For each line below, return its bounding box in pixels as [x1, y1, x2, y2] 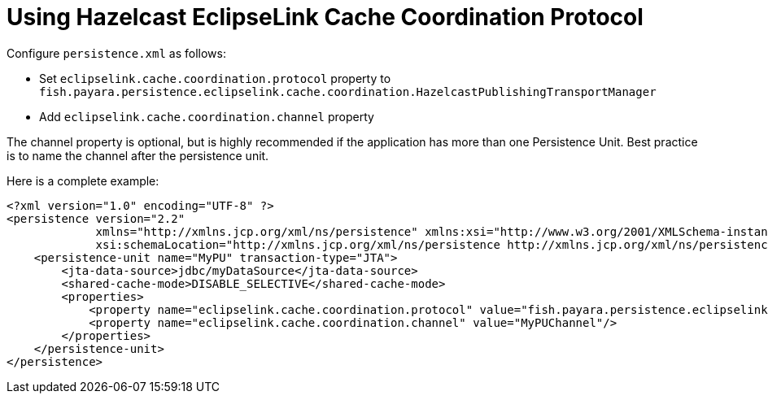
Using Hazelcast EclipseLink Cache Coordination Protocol [7, 3, 644, 31]
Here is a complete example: [7, 173, 159, 188]
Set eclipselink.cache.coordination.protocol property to [39, 71, 391, 85]
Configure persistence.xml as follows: [7, 46, 227, 60]
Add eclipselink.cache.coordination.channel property [39, 109, 374, 124]
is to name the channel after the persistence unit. [7, 148, 269, 163]
